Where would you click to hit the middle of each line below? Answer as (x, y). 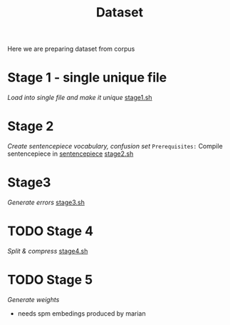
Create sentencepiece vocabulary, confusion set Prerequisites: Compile (115, 146)
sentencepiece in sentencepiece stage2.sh (70, 154)
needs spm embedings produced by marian (82, 313)
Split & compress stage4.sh (48, 251)
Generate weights (33, 299)
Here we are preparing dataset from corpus (71, 49)
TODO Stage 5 (50, 280)
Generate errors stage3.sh (46, 202)
